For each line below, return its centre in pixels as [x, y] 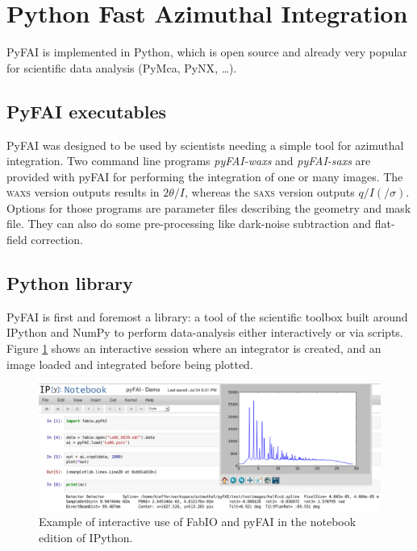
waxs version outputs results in [83, 192]
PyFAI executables [87, 111]
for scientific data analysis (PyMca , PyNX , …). [122, 67]
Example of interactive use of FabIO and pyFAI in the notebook [198, 522]
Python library [70, 283]
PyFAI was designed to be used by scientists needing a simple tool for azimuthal [205, 145]
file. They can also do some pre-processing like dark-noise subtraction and [189, 224]
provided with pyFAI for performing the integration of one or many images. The [205, 176]
